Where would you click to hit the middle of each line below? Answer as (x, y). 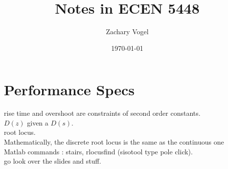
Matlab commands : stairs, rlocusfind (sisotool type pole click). (98, 151)
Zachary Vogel (127, 32)
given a (38, 122)
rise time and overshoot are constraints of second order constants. (102, 113)
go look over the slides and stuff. (53, 161)
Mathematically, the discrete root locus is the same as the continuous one (114, 142)
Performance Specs (69, 90)
